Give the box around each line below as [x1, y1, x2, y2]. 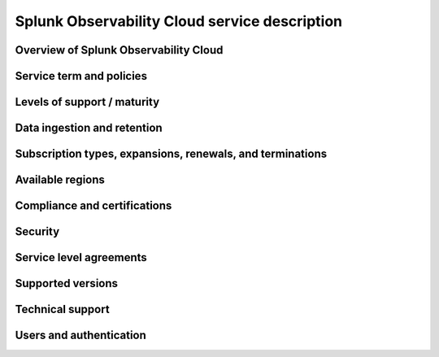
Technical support [15, 303, 110, 316]
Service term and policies [15, 69, 148, 83]
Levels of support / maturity [15, 95, 160, 109]
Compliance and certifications [15, 199, 172, 213]
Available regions [15, 173, 106, 187]
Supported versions [15, 276, 118, 290]
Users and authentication [15, 329, 146, 342]
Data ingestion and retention [15, 121, 163, 135]
